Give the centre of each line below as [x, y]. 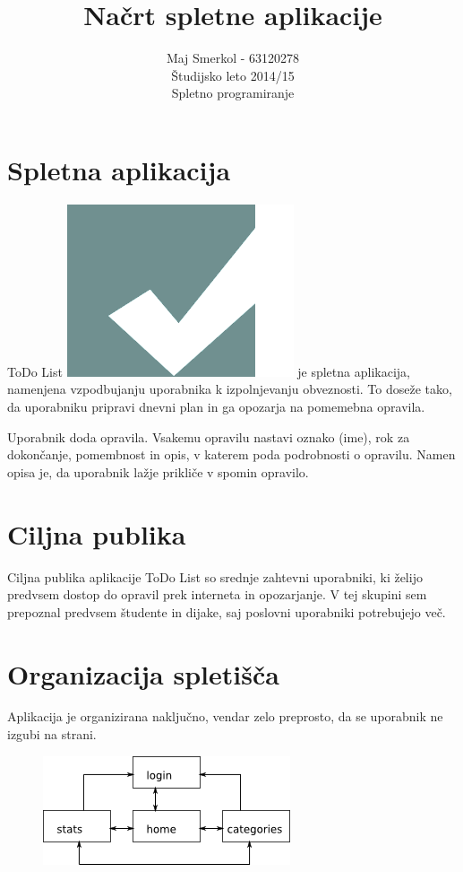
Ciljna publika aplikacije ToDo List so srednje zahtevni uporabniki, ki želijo [215, 576]
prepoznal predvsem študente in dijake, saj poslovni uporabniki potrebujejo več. [227, 611]
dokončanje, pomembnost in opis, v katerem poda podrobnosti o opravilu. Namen [231, 454]
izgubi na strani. [52, 734]
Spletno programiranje [233, 93]
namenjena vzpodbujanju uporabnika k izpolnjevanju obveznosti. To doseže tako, [230, 389]
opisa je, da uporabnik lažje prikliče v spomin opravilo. [158, 471]
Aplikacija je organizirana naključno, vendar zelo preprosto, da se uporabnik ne [225, 716]
